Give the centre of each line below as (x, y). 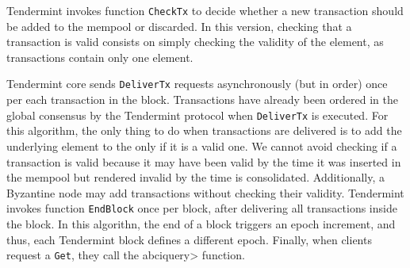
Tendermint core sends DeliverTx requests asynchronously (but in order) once (197, 84)
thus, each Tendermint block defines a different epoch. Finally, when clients (189, 239)
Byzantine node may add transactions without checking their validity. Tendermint (205, 192)
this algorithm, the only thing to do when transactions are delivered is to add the (204, 130)
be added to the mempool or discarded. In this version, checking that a (179, 26)
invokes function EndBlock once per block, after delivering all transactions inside (202, 208)
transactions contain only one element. (100, 57)
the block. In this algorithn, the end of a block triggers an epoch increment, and (201, 223)
